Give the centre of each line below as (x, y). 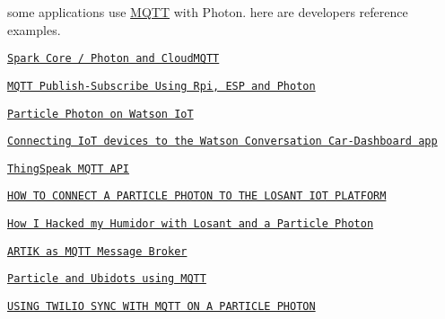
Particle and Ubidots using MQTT (107, 279)
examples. (34, 29)
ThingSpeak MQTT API (69, 168)
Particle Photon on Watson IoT (100, 114)
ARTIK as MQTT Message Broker (97, 251)
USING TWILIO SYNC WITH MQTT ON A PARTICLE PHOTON (161, 307)
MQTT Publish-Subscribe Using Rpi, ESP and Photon (161, 86)
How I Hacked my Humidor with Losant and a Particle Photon (191, 224)
